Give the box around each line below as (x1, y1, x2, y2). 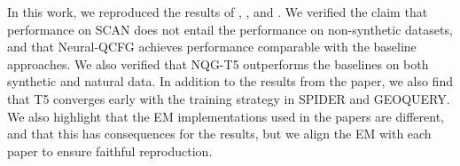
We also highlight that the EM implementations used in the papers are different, (7, 107, 444, 125)
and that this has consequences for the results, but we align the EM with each (7, 124, 432, 143)
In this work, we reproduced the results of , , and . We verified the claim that (7, 3, 428, 20)
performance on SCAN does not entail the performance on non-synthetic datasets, (7, 20, 453, 38)
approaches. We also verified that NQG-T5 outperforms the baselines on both (7, 54, 429, 73)
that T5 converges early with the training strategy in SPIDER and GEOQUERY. (7, 89, 450, 107)
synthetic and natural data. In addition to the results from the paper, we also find (7, 72, 453, 91)
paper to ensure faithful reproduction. (7, 141, 213, 160)
